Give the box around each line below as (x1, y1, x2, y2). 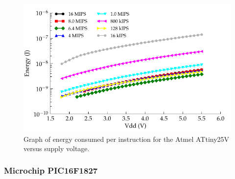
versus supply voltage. (23, 143, 90, 154)
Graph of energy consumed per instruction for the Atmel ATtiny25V (23, 134, 230, 144)
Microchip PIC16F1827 (4, 164, 98, 176)
